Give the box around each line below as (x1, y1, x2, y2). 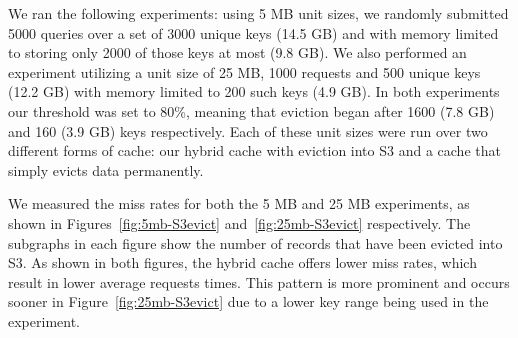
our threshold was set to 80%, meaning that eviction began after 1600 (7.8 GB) (8, 100, 495, 121)
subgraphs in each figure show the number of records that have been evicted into (8, 232, 503, 253)
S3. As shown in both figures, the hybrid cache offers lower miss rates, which (8, 252, 477, 273)
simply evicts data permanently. (8, 159, 204, 180)
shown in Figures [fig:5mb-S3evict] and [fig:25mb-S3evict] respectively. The (8, 212, 471, 233)
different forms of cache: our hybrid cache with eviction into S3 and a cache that (8, 140, 501, 161)
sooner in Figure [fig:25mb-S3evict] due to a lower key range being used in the (8, 291, 489, 312)
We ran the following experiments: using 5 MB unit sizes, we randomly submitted (8, 3, 509, 23)
